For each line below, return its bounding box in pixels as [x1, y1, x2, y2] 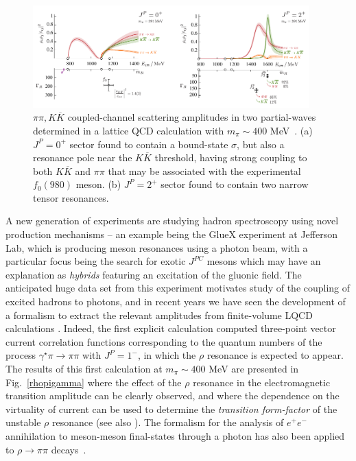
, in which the [137, 348, 196, 362]
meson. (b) [75, 177, 121, 191]
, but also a [237, 137, 285, 151]
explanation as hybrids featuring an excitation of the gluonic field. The [5, 267, 302, 281]
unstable [5, 415, 41, 429]
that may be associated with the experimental [108, 163, 301, 178]
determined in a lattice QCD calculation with [33, 123, 224, 137]
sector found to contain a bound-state [69, 137, 228, 151]
